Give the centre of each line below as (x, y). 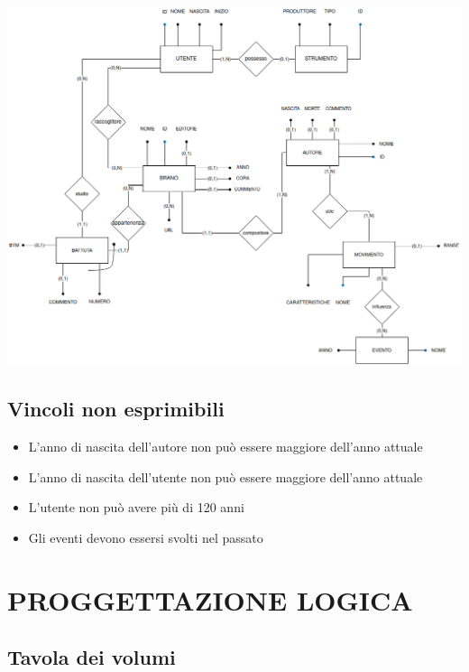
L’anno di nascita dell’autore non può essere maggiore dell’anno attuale (225, 446)
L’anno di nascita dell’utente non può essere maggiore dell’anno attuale (225, 476)
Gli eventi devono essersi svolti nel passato (146, 537)
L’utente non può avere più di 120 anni (136, 507)
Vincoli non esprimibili (116, 409)
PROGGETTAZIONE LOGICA (210, 599)
